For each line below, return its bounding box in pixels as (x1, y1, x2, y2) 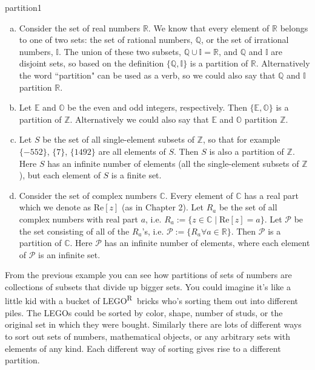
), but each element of (19, 169, 101, 181)
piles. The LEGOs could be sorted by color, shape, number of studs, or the (5, 306, 283, 319)
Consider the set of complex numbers (19, 189, 157, 201)
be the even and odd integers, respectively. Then (67, 101, 247, 114)
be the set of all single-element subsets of (42, 133, 194, 146)
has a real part (244, 189, 299, 201)
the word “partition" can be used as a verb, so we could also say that (19, 68, 276, 81)
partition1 (5, 1, 42, 13)
